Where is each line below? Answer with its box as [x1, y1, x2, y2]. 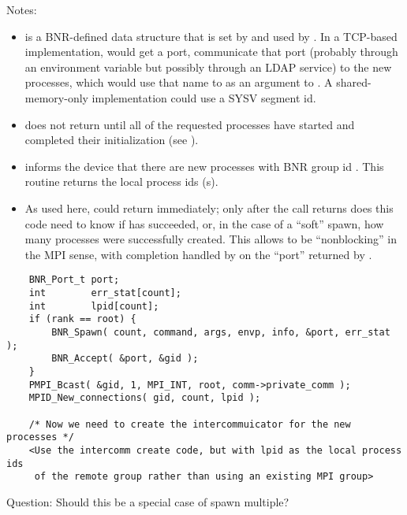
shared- [336, 74, 372, 91]
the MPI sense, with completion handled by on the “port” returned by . [24, 246, 372, 262]
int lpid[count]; [28, 300, 159, 312]
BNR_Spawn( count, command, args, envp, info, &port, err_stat [51, 326, 390, 338]
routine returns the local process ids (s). [24, 173, 218, 190]
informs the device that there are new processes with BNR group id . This [24, 157, 384, 174]
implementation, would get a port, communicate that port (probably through [24, 43, 398, 60]
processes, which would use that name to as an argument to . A [24, 74, 333, 91]
